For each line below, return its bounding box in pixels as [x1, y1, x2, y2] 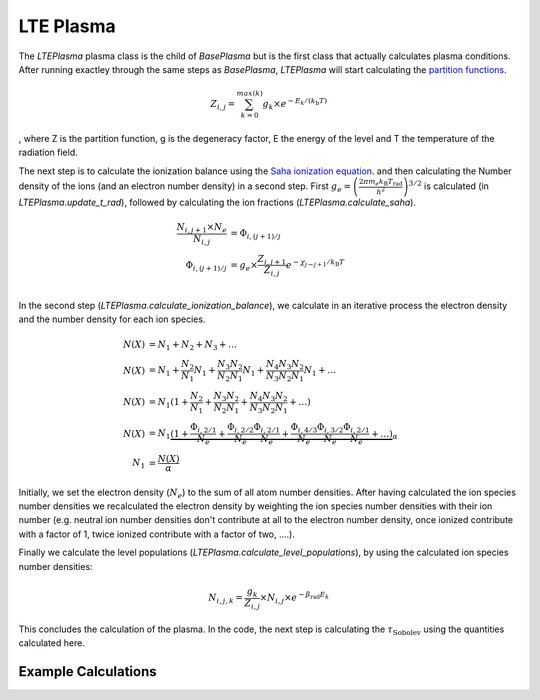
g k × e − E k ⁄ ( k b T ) [262, 96, 328, 112]
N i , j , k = [208, 592, 244, 605]
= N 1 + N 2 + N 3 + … [148, 338, 238, 352]
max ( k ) [236, 89, 264, 99]
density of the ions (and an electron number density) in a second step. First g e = [18, 180, 352, 194]
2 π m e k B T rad [358, 177, 403, 188]
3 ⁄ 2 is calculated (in [408, 179, 490, 192]
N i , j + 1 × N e [176, 221, 227, 235]
